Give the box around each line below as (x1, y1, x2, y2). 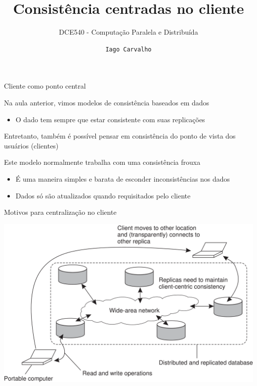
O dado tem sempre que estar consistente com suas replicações (15, 114, 205, 124)
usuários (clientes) (4, 140, 59, 150)
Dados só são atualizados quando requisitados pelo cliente (15, 190, 191, 200)
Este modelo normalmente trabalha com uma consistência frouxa (4, 157, 201, 167)
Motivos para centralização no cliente (4, 207, 117, 217)
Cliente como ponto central (4, 81, 86, 91)
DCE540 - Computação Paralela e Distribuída (59, 27, 198, 37)
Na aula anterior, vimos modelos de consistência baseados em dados (4, 97, 210, 107)
